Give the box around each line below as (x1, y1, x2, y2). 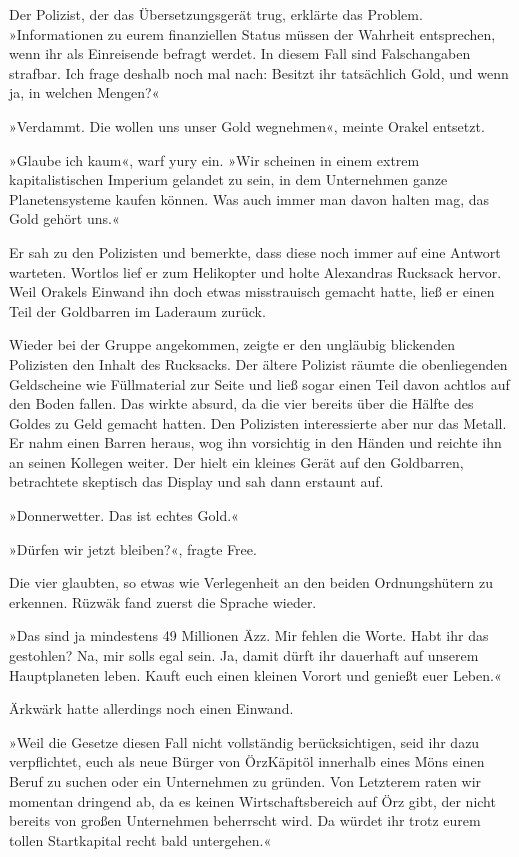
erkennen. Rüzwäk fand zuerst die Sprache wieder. (9, 591, 317, 612)
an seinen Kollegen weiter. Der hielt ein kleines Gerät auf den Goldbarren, (9, 451, 464, 472)
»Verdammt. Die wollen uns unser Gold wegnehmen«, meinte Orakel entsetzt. (9, 115, 485, 136)
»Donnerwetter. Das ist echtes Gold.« (9, 505, 239, 526)
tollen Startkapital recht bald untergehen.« (9, 829, 272, 850)
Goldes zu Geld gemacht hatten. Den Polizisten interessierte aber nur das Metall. (9, 412, 507, 433)
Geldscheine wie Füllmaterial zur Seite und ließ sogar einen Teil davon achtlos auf (9, 373, 510, 394)
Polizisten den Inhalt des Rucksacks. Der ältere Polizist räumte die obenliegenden (9, 353, 508, 374)
